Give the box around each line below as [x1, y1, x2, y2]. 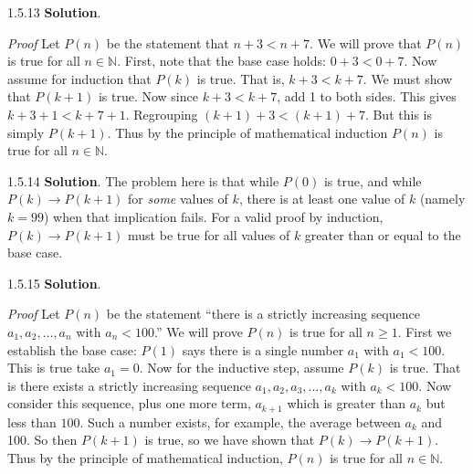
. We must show [363, 68, 453, 88]
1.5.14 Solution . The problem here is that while [7, 171, 279, 190]
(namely [419, 189, 466, 208]
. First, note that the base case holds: [117, 51, 326, 70]
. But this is [364, 104, 432, 123]
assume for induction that [7, 68, 152, 88]
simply [7, 122, 45, 142]
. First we [397, 321, 452, 341]
